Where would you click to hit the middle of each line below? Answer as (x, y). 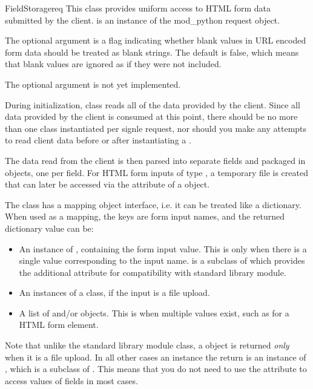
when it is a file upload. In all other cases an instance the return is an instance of (156, 357)
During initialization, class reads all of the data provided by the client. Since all (153, 104)
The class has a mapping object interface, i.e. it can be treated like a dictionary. (153, 204)
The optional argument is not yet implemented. (93, 84)
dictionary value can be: (49, 228)
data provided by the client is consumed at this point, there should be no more (151, 116)
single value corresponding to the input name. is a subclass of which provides (162, 260)
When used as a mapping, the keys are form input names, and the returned (145, 216)
